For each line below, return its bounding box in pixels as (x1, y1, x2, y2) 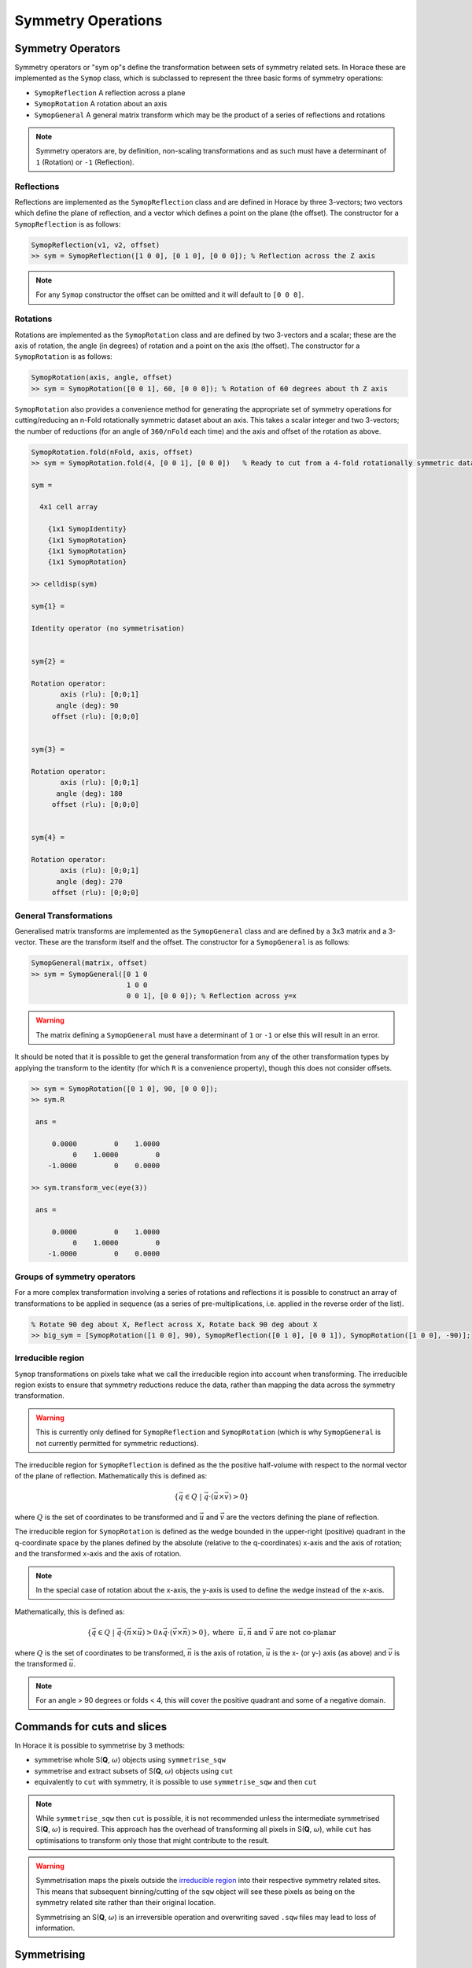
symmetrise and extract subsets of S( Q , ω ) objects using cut (34, 1766, 234, 1775)
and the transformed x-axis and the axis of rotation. (14, 1549, 182, 1559)
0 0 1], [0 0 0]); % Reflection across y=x (126, 992, 297, 1001)
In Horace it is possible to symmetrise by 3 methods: (14, 1740, 185, 1750)
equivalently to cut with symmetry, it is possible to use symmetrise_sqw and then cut (34, 1777, 318, 1787)
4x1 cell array (39, 502, 98, 512)
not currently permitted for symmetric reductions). (35, 1438, 199, 1448)
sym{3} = (31, 745, 65, 754)
